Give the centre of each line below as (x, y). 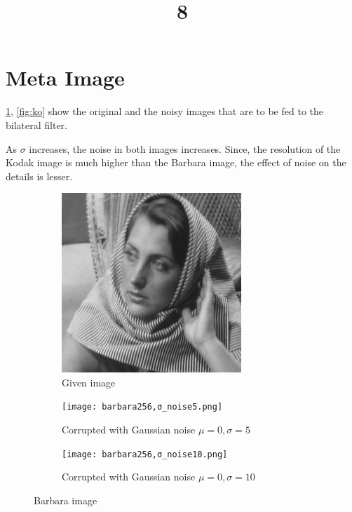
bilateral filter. (36, 124)
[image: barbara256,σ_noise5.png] (142, 407)
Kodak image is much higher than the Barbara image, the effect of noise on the (176, 162)
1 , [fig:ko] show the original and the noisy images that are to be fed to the (164, 111)
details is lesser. (39, 176)
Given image (89, 382)
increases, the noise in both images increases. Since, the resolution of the (185, 148)
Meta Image (65, 78)
